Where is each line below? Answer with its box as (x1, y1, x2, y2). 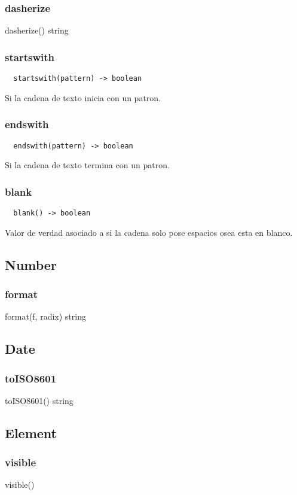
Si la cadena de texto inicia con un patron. (5, 91, 161, 104)
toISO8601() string (5, 394, 74, 406)
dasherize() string (5, 24, 69, 37)
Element (5, 423, 57, 442)
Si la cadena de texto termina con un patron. (5, 159, 170, 171)
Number (5, 255, 57, 274)
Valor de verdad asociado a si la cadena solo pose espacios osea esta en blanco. (5, 226, 293, 238)
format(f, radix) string (5, 310, 86, 323)
